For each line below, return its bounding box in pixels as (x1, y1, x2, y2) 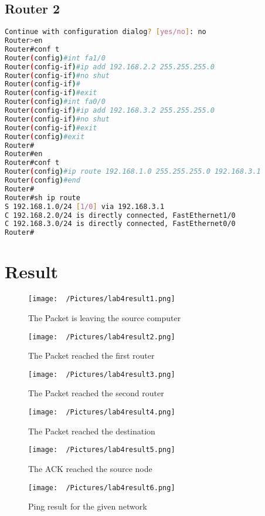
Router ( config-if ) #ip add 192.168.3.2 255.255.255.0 (5, 106, 215, 115)
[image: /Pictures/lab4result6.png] (28, 483, 175, 492)
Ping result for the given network (28, 500, 147, 512)
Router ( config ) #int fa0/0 (5, 97, 106, 106)
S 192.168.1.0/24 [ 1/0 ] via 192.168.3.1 (5, 202, 165, 211)
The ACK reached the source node (28, 462, 152, 474)
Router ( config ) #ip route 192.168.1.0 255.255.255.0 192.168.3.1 (5, 167, 261, 176)
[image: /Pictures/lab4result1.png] (28, 295, 175, 303)
